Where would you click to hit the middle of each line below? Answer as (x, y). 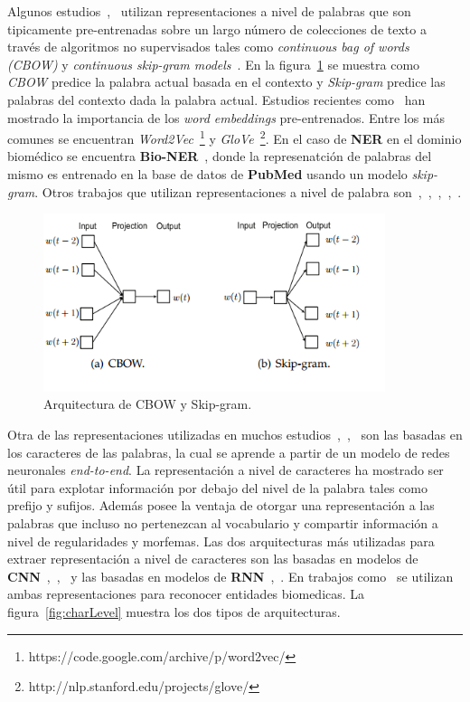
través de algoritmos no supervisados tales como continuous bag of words (208, 47)
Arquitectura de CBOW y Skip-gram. (148, 404)
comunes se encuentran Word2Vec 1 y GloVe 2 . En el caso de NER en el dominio (235, 137)
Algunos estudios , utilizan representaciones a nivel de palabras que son (209, 11)
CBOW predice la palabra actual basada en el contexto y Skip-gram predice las (226, 82)
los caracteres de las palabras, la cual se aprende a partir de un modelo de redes (229, 452)
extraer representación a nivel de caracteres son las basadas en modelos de (213, 559)
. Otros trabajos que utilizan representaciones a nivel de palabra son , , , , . (248, 191)
